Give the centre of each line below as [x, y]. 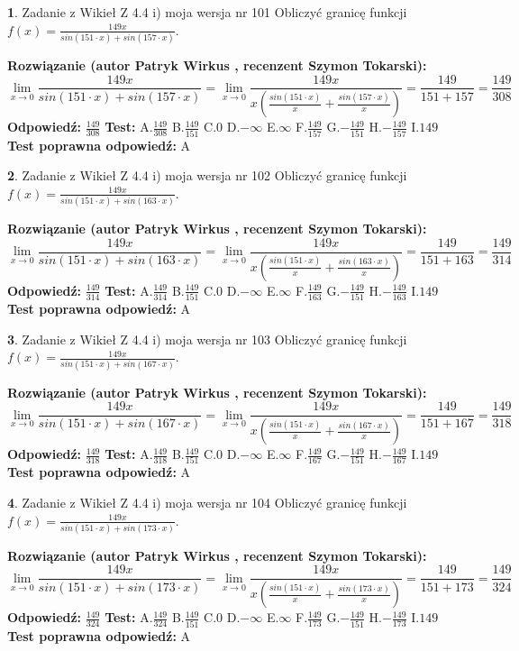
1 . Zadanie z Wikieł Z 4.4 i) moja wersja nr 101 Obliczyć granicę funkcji [207, 12]
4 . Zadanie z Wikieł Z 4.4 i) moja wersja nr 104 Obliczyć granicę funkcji [207, 502]
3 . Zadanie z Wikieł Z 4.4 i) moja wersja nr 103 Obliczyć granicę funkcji [207, 339]
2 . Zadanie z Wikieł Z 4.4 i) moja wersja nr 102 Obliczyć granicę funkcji [207, 175]
